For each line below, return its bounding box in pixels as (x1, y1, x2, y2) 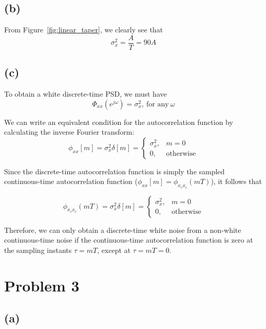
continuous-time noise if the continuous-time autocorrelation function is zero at (4, 234, 253, 245)
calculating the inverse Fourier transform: (4, 126, 135, 137)
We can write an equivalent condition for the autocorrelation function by (4, 116, 233, 127)
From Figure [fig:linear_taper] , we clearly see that (4, 24, 163, 35)
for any (146, 100, 169, 108)
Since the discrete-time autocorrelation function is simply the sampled (4, 166, 225, 176)
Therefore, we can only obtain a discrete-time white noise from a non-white (4, 224, 241, 235)
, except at (97, 244, 131, 255)
